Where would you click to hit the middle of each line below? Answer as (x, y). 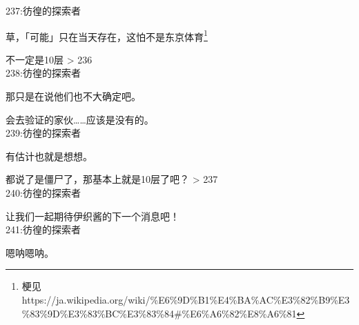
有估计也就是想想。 (49, 156)
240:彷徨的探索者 (43, 193)
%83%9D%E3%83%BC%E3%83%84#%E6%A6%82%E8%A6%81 (159, 313)
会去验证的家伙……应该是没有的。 (80, 119)
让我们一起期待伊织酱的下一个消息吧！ (93, 216)
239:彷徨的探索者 (43, 133)
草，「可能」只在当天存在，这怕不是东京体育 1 (107, 35)
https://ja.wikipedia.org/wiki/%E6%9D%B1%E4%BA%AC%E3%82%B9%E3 (186, 299)
